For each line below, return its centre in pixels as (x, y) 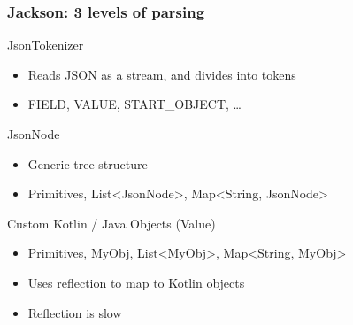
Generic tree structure (88, 163)
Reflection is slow (75, 312)
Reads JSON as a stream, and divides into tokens (162, 74)
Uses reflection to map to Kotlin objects (136, 282)
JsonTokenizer (46, 45)
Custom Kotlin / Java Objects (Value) (111, 223)
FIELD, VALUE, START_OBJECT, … (134, 104)
